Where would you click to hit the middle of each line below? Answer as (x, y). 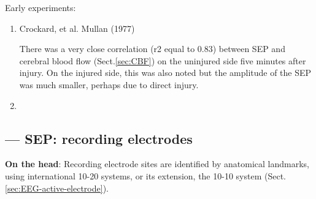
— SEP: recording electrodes (99, 138)
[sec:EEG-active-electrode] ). (57, 188)
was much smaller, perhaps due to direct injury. (109, 84)
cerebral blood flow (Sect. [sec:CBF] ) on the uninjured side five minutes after (163, 60)
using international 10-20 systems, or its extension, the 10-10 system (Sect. (145, 175)
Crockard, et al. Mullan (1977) (77, 28)
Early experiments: (40, 7)
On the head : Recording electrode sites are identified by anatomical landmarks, (157, 164)
